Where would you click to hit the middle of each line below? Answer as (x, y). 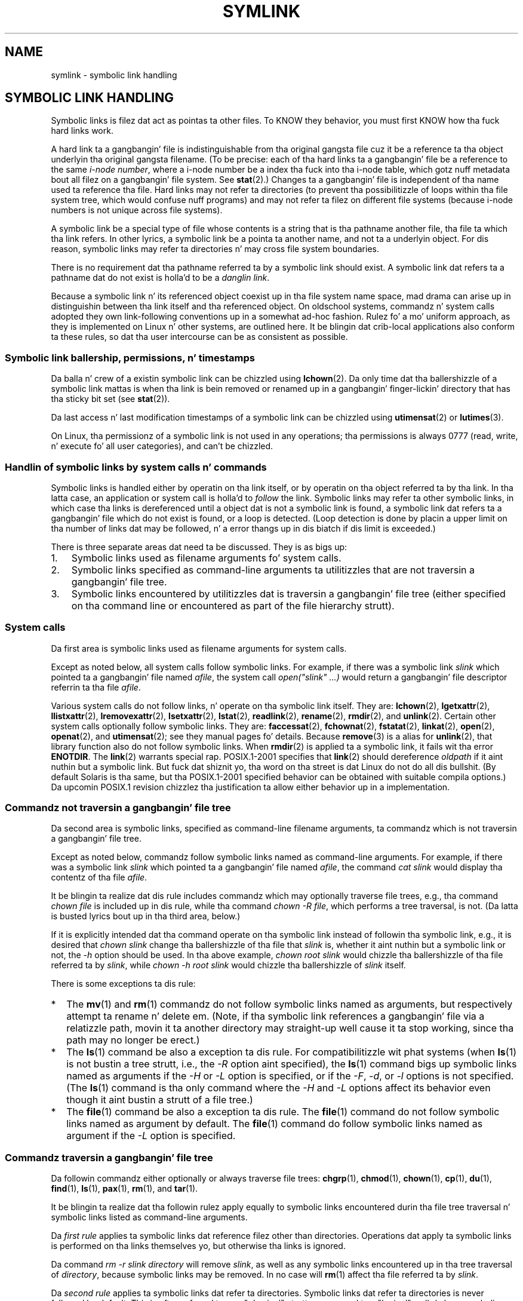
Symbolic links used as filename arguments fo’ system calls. (206, 558)
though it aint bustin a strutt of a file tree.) (160, 1100)
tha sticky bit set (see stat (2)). (110, 399)
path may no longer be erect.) (133, 1040)
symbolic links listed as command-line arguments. (149, 1217)
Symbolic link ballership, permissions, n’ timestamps (130, 358)
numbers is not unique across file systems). (137, 210)
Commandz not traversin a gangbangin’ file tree (118, 808)
